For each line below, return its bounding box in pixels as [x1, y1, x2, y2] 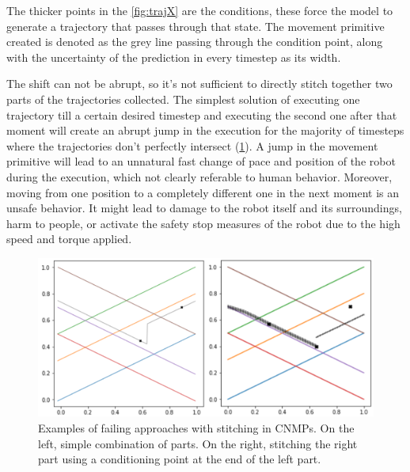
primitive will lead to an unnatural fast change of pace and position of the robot [6, 153, 396, 169]
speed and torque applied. [6, 230, 132, 247]
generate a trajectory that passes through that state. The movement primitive [6, 17, 385, 34]
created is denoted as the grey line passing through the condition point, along [6, 33, 383, 50]
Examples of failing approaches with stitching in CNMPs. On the [38, 419, 355, 436]
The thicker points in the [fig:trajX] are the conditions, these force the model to [6, 2, 393, 18]
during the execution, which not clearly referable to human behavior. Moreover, [6, 168, 393, 185]
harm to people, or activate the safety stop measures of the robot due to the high [6, 215, 401, 231]
